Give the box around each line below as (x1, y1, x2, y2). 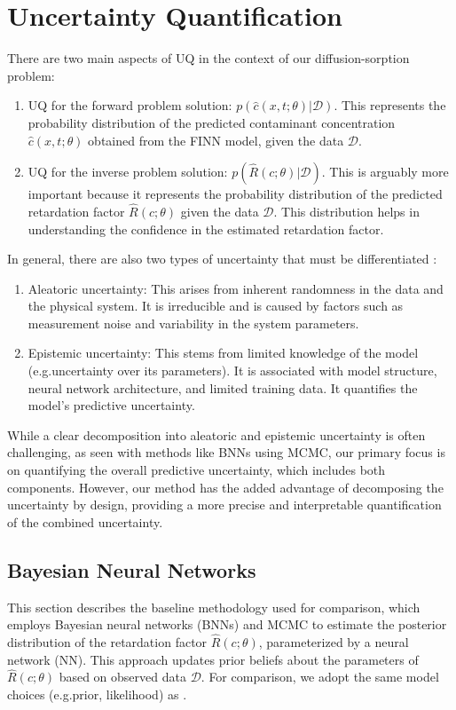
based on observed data (59, 667, 186, 686)
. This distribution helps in (273, 201, 420, 220)
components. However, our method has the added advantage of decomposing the (7, 477, 444, 496)
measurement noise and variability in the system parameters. (28, 313, 359, 332)
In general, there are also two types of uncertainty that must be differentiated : (7, 249, 437, 268)
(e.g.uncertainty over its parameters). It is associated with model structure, (28, 361, 437, 380)
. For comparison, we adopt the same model (200, 667, 439, 686)
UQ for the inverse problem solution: (28, 162, 228, 181)
